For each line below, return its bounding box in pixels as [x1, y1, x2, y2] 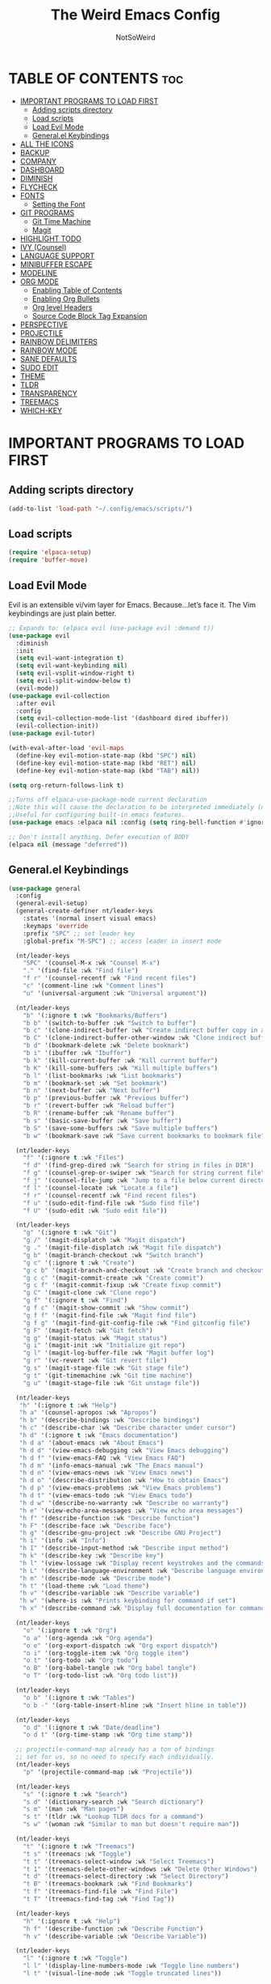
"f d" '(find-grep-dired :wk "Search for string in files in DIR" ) [23, 1161, 254, 1170]
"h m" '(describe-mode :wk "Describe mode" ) [19, 1574, 172, 1583]
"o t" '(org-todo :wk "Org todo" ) [23, 1656, 139, 1664]
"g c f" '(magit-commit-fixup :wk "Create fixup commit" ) [23, 1281, 222, 1290]
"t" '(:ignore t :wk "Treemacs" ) [23, 1842, 135, 1850]
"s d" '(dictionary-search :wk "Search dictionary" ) [23, 1798, 204, 1806]
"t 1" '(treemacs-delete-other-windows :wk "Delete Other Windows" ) [23, 1865, 258, 1873]
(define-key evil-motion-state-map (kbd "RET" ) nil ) [15, 759, 197, 767]
